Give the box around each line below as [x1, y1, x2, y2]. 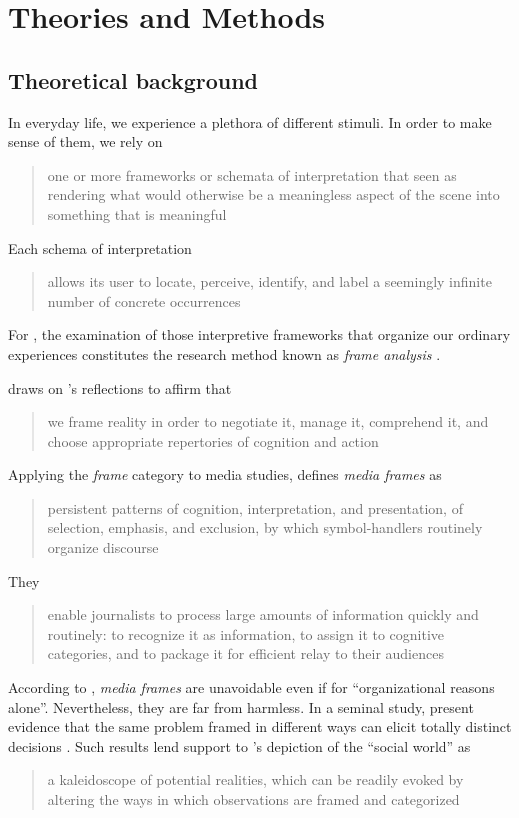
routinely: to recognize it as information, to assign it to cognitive [47, 623, 445, 644]
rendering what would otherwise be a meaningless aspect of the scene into [47, 184, 500, 205]
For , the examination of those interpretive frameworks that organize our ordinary [8, 324, 511, 345]
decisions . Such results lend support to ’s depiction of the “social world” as [8, 735, 471, 756]
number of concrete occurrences [47, 290, 241, 311]
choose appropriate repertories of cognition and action [47, 430, 379, 451]
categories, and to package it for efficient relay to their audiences [47, 643, 444, 664]
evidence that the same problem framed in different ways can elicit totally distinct [8, 716, 512, 737]
